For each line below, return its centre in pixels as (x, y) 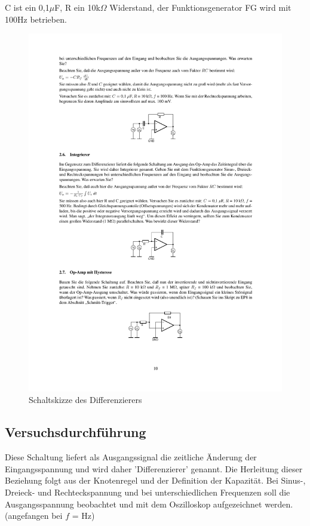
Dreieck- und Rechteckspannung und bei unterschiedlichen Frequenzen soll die (148, 492)
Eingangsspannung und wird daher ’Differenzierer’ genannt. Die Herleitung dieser (154, 468)
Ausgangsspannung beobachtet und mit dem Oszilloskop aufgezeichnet (133, 504)
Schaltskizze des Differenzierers (85, 400)
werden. (279, 504)
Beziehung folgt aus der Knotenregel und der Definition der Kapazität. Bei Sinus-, (155, 480)
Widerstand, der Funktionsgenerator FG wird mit (200, 7)
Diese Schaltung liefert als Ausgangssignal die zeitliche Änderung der (131, 457)
